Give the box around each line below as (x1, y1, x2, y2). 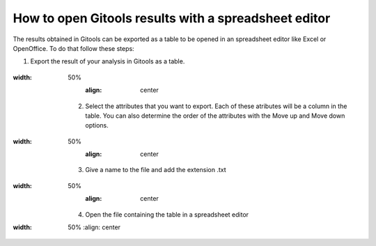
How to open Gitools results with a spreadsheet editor (13, 10, 331, 26)
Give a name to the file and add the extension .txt (85, 166, 226, 174)
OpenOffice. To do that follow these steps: (13, 44, 135, 52)
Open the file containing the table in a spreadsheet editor (85, 210, 249, 219)
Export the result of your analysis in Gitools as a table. (30, 57, 185, 66)
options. (85, 121, 109, 130)
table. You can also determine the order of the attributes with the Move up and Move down (85, 112, 345, 120)
